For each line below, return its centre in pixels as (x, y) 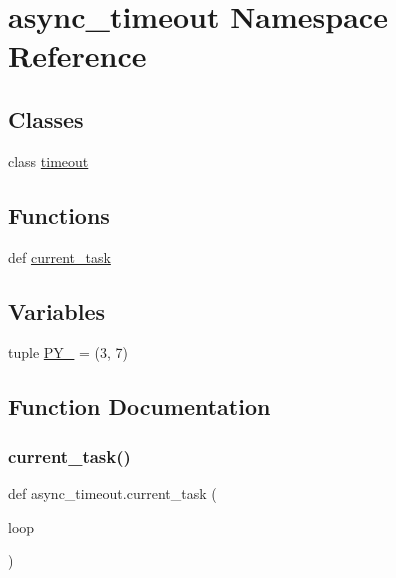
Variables (57, 310)
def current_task (59, 256)
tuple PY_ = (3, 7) (68, 352)
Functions (59, 214)
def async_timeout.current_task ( (112, 492)
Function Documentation (139, 406)
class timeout (48, 160)
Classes (46, 118)
